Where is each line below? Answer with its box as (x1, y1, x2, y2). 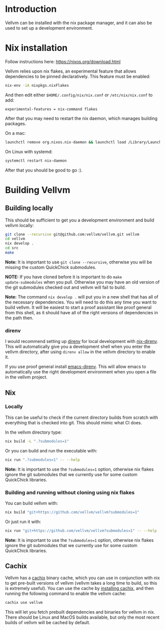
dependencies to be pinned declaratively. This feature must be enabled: (5, 73, 151, 79)
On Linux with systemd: (5, 148, 53, 154)
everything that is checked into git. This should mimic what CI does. (5, 419, 142, 425)
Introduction (5, 3, 57, 15)
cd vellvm (5, 236, 26, 241)
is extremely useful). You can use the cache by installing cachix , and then (5, 586, 154, 592)
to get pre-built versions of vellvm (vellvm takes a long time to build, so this (5, 580, 157, 586)
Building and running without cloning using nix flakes (5, 489, 135, 496)
